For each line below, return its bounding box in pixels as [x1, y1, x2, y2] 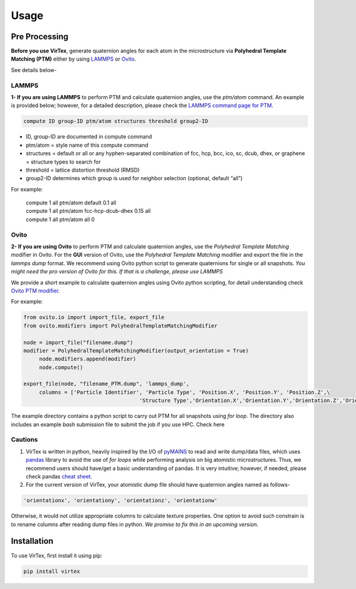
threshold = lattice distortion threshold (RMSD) [26, 166, 140, 174]
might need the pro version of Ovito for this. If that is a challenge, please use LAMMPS [11, 268, 223, 275]
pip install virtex [23, 568, 80, 575]
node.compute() [39, 364, 83, 371]
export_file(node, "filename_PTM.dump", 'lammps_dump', [23, 380, 190, 388]
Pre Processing [11, 32, 69, 42]
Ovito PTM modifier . [11, 287, 61, 294]
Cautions [11, 436, 38, 444]
